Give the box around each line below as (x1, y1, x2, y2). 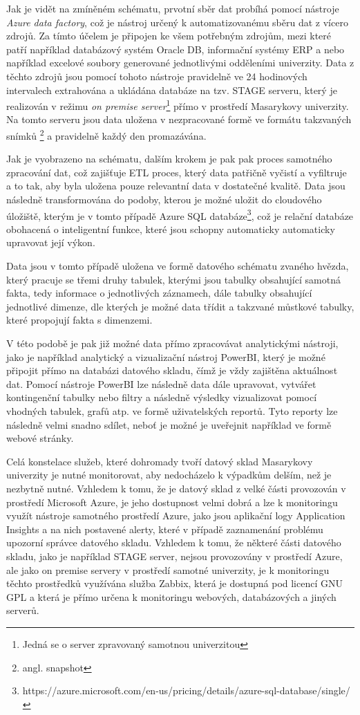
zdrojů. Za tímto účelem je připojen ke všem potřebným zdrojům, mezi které (6, 28, 332, 43)
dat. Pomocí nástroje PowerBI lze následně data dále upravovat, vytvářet (6, 376, 316, 391)
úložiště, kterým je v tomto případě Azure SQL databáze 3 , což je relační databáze (6, 206, 354, 223)
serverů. (6, 603, 39, 617)
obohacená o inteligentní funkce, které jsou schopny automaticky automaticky (6, 221, 335, 236)
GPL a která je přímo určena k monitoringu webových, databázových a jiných (6, 589, 337, 604)
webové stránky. (6, 431, 74, 445)
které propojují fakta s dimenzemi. (6, 313, 153, 327)
